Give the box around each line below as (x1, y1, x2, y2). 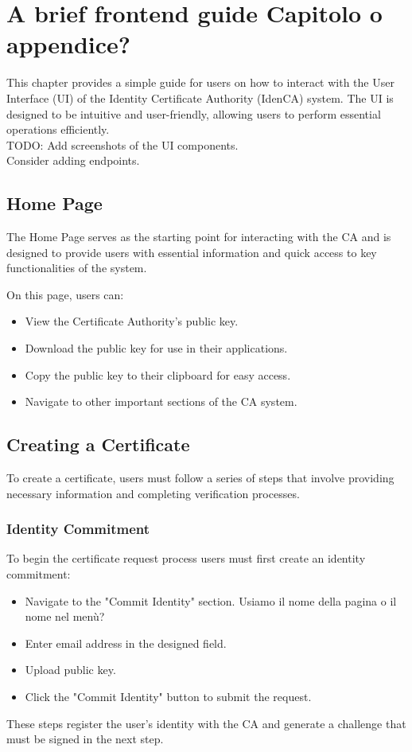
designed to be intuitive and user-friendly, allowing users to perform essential (6, 105, 381, 122)
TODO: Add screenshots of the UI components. (6, 136, 239, 153)
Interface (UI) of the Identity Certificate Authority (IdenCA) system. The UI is (6, 89, 394, 106)
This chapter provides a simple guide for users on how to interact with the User (6, 74, 395, 91)
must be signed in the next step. (6, 731, 164, 747)
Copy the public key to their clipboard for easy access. (25, 366, 291, 383)
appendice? (6, 28, 131, 60)
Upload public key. (25, 661, 116, 678)
